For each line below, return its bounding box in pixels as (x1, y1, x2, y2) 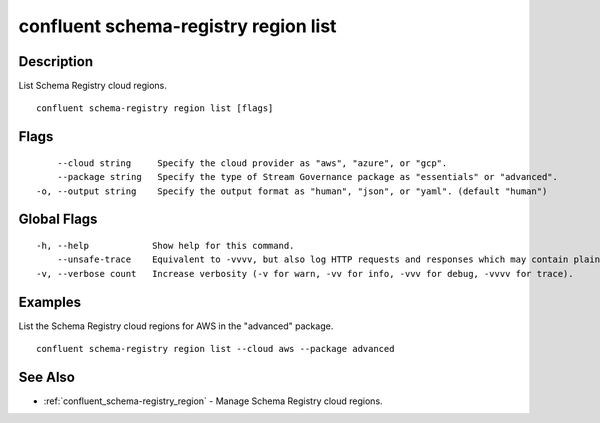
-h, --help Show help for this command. (36, 240, 295, 252)
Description (18, 53, 94, 70)
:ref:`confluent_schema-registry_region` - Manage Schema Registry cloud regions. (43, 395, 384, 407)
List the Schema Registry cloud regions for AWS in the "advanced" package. (18, 320, 334, 332)
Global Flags (18, 211, 98, 228)
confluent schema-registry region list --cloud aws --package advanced (36, 343, 395, 355)
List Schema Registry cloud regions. (18, 80, 167, 92)
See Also (18, 368, 75, 385)
